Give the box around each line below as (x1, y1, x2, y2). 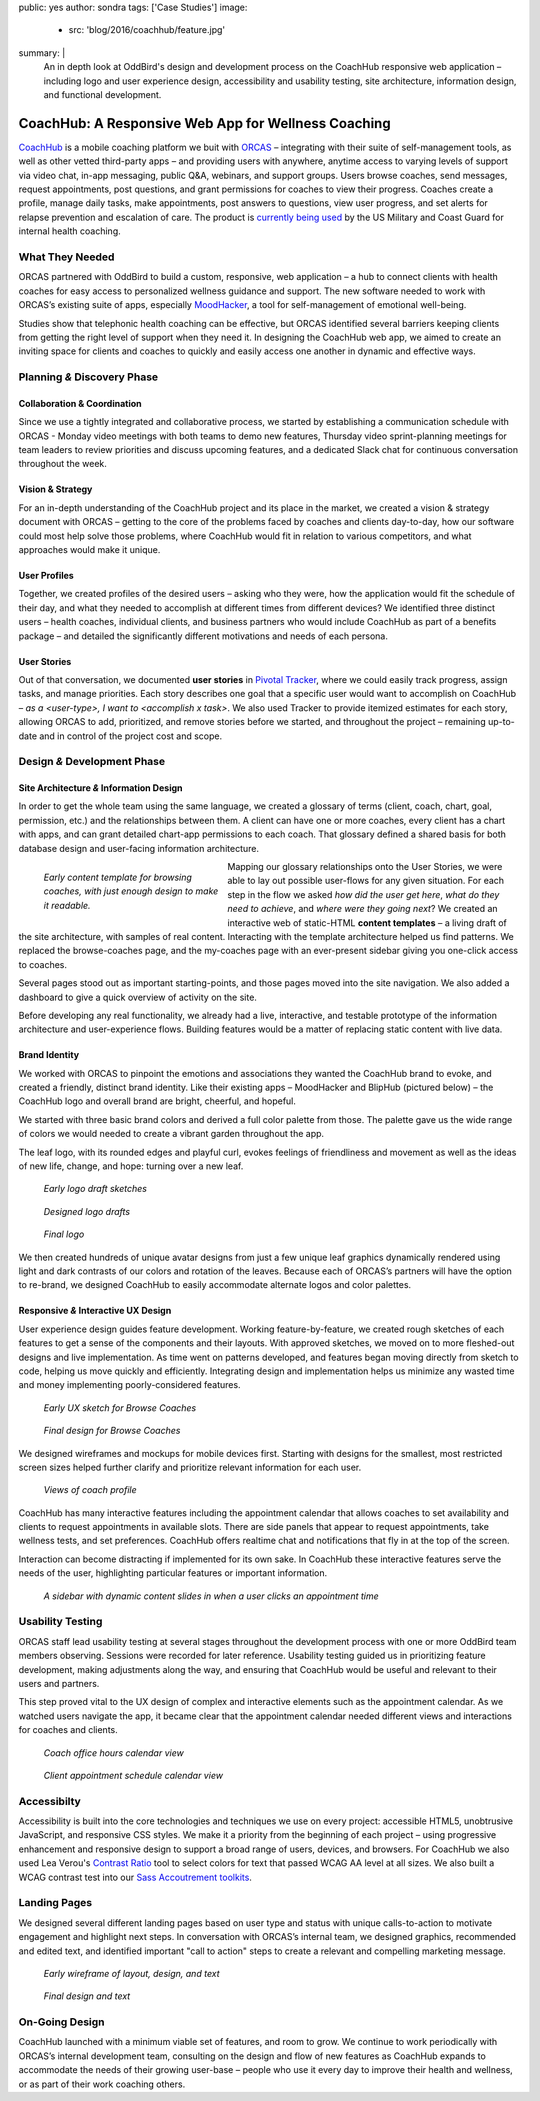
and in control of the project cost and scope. (38, 730, 223, 742)
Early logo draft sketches (43, 1183, 147, 1195)
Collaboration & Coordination (18, 397, 142, 409)
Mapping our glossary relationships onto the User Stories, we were (227, 861, 503, 873)
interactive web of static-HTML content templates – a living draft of (227, 916, 507, 929)
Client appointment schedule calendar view (43, 1769, 224, 1781)
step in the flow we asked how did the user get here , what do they (227, 888, 500, 900)
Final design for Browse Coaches (43, 1425, 181, 1437)
